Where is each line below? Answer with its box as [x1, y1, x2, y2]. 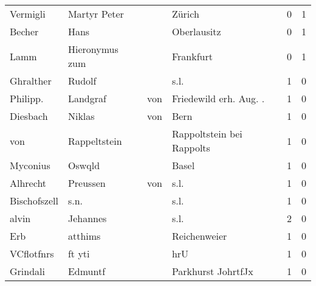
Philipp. [10, 91, 44, 105]
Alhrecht [10, 176, 47, 190]
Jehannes [67, 211, 107, 225]
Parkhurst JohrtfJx [171, 264, 253, 278]
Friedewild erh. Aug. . [171, 91, 265, 105]
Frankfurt [171, 49, 213, 63]
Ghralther [10, 74, 52, 88]
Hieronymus [67, 42, 118, 56]
